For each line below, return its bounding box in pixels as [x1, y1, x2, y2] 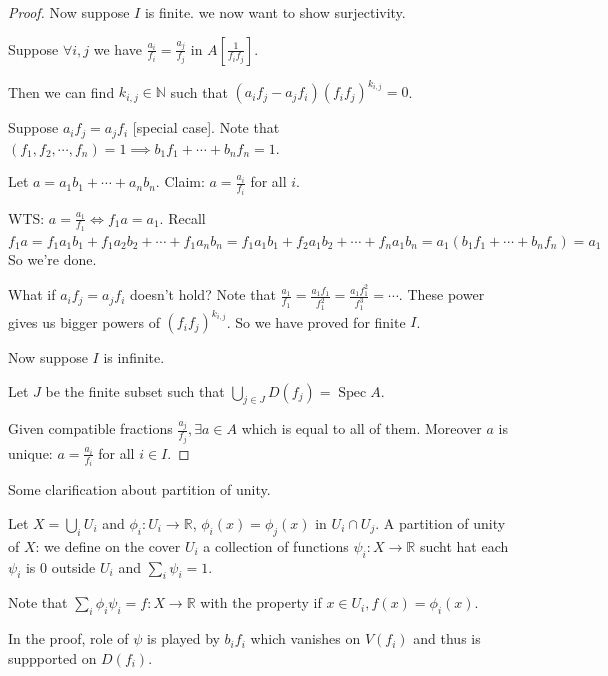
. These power [398, 284, 485, 305]
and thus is [413, 628, 481, 649]
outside [51, 556, 96, 577]
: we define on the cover [35, 535, 181, 556]
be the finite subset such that [45, 380, 225, 401]
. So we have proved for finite [226, 311, 406, 332]
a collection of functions [203, 535, 349, 556]
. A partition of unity [375, 513, 506, 534]
